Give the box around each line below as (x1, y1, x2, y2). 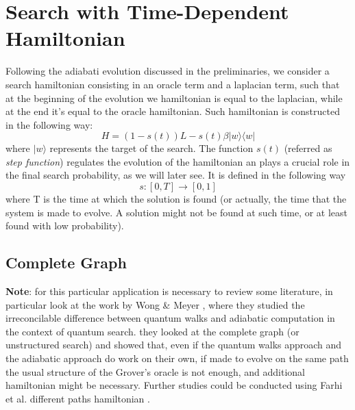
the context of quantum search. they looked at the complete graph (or (5, 324, 299, 338)
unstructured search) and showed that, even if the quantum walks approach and (5, 337, 342, 352)
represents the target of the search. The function (49, 141, 254, 155)
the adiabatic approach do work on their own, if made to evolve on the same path (5, 351, 349, 366)
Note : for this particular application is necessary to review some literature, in (5, 284, 333, 298)
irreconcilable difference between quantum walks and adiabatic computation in (5, 311, 335, 325)
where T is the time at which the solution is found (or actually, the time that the (5, 192, 347, 206)
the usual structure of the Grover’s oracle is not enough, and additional (5, 364, 305, 379)
